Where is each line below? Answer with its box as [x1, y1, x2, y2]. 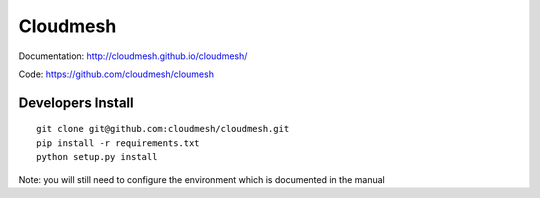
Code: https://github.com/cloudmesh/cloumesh [18, 68, 215, 80]
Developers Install [18, 94, 134, 111]
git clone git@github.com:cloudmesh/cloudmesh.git [36, 123, 290, 135]
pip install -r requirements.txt [36, 137, 200, 149]
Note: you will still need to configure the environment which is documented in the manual [18, 173, 385, 185]
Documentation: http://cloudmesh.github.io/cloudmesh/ [18, 50, 248, 62]
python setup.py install [36, 151, 158, 163]
